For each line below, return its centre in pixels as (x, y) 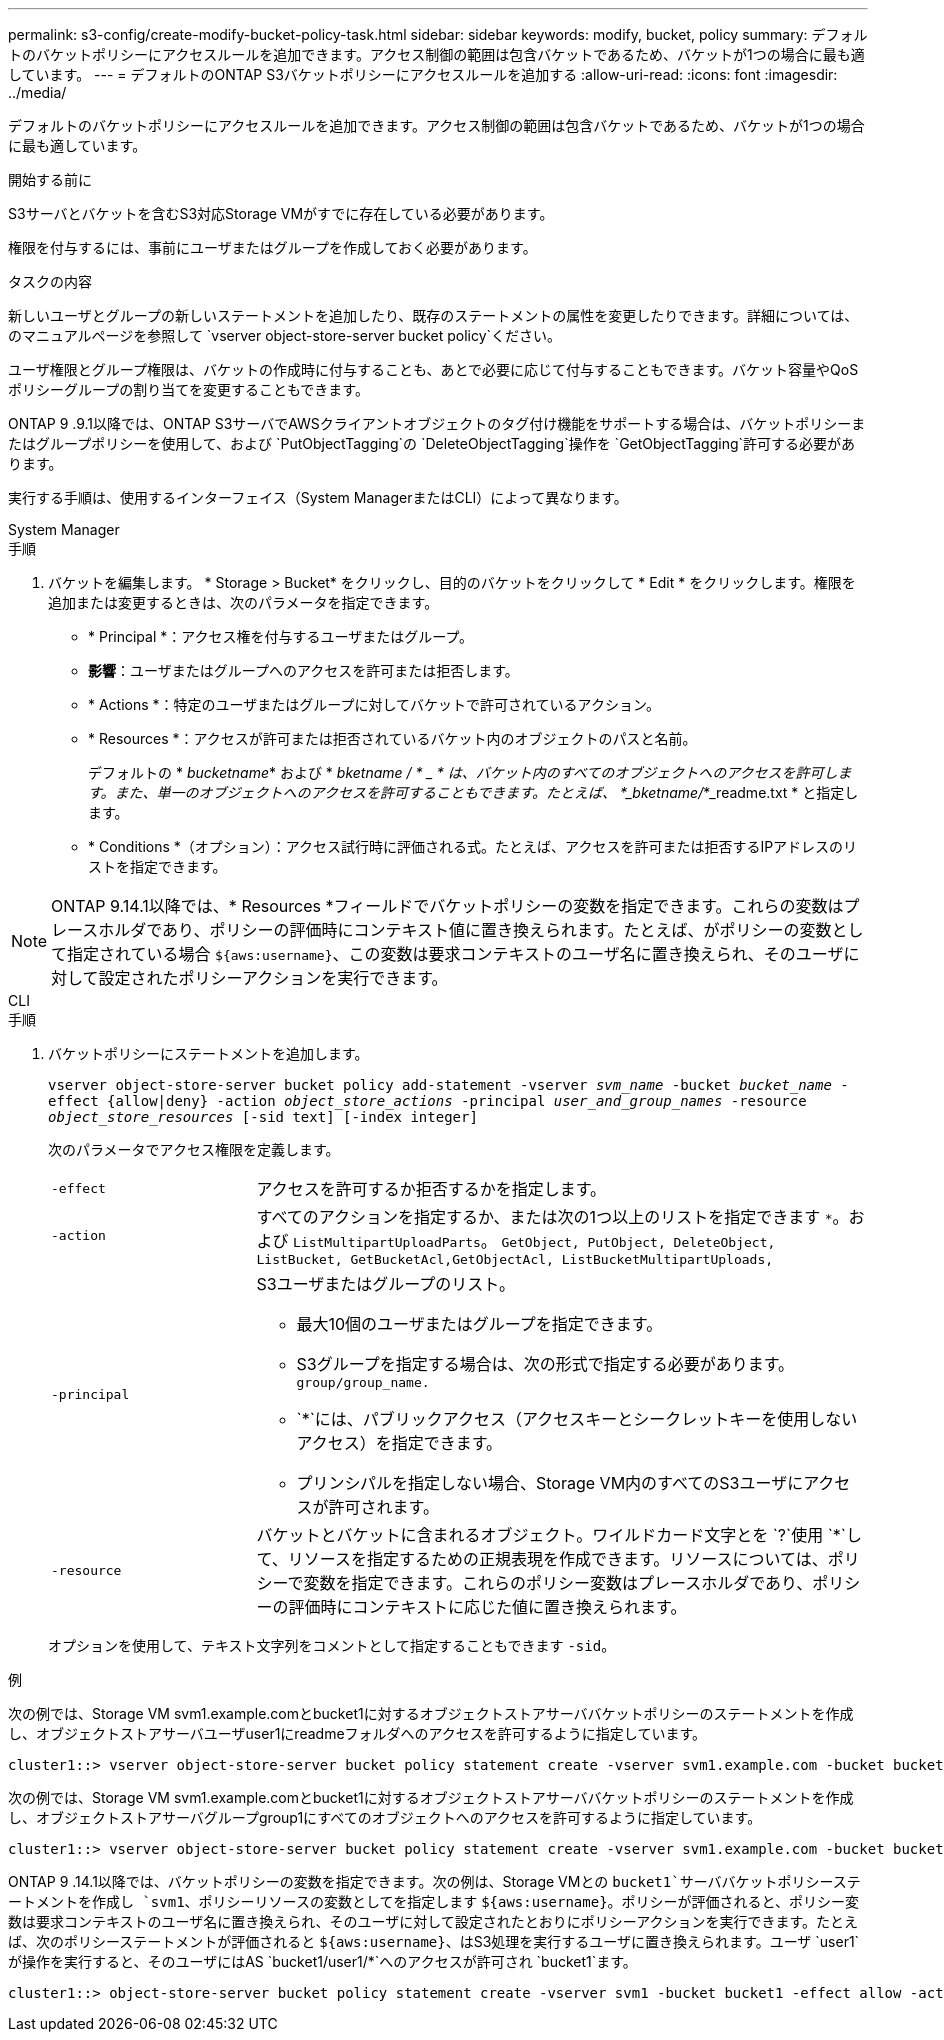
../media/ (37, 92)
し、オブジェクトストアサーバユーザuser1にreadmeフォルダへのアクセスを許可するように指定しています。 (357, 1733)
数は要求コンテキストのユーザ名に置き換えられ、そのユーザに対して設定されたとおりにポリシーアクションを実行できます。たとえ (433, 1921)
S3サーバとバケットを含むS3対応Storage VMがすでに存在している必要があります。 (281, 213)
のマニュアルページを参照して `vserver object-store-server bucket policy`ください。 (285, 335)
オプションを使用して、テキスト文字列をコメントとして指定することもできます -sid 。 (332, 1645)
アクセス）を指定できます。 (399, 1443)
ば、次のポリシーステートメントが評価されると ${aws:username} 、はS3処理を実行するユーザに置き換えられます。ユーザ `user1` (434, 1941)
